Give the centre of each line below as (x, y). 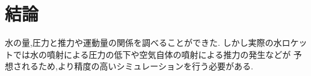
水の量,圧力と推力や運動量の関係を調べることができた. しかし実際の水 (143, 43)
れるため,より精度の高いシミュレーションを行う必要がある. (137, 66)
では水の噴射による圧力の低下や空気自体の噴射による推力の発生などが (152, 54)
